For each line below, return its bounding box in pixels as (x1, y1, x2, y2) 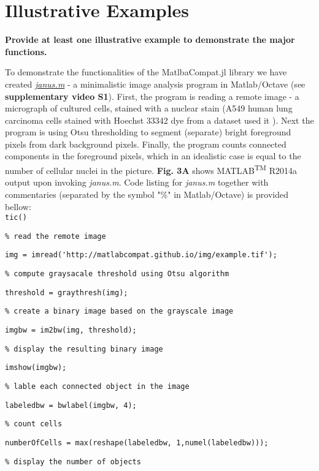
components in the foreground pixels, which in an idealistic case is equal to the (5, 149, 301, 162)
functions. (5, 45, 47, 58)
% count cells (5, 420, 63, 429)
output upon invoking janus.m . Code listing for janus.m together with (5, 176, 269, 189)
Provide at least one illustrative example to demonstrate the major (5, 33, 295, 46)
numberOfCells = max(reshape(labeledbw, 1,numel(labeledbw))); (5, 438, 269, 447)
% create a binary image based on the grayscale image (5, 307, 234, 316)
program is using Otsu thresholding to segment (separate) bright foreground (5, 126, 291, 138)
